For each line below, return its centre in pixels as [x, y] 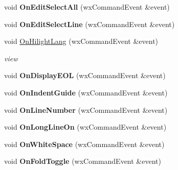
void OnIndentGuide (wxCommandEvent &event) [86, 92]
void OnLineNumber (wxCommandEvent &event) [86, 110]
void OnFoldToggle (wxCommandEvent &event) [83, 161]
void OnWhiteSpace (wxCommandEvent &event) [84, 144]
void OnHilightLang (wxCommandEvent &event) [81, 41]
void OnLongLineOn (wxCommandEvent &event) [85, 127]
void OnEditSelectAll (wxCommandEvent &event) [87, 7]
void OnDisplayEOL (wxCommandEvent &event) [85, 75]
